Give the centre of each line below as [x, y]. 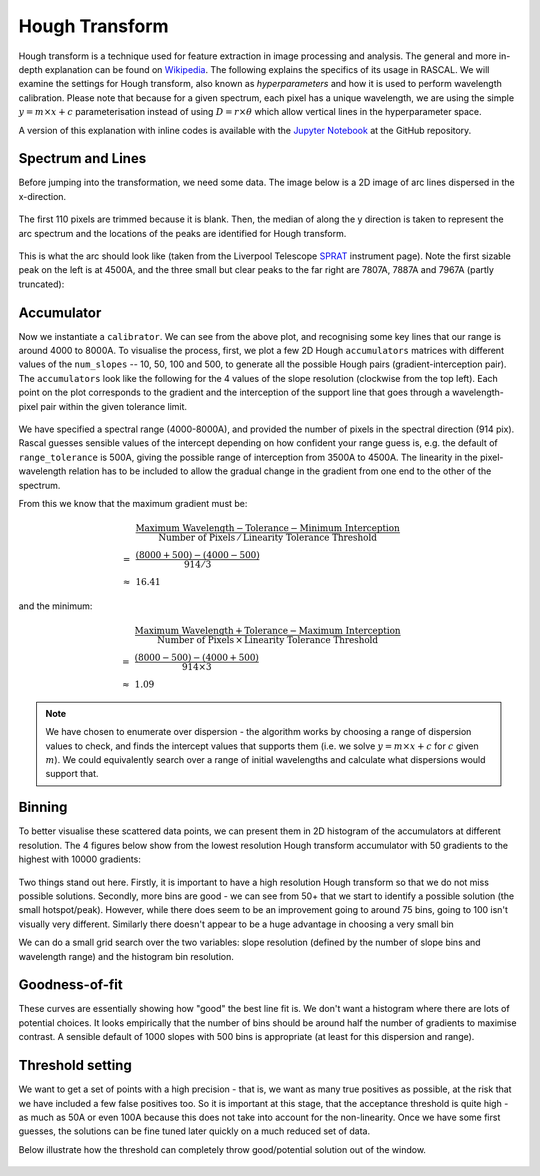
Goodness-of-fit [71, 985]
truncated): [41, 284]
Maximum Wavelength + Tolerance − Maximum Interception [267, 631]
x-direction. [42, 196]
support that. [72, 774]
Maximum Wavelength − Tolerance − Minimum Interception [267, 528]
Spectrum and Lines [82, 158]
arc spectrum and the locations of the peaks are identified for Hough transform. [182, 233]
